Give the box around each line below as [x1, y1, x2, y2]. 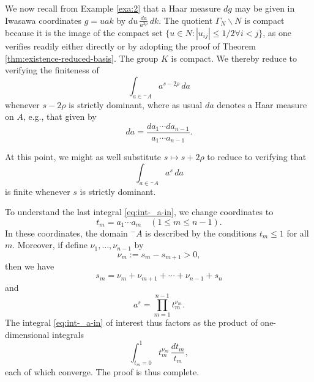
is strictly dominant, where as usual [69, 98, 203, 111]
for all [286, 226, 309, 239]
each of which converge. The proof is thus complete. [5, 365, 200, 378]
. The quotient [159, 13, 213, 26]
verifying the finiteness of [5, 64, 99, 76]
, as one [263, 26, 291, 39]
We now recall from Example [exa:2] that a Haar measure [5, 2, 221, 14]
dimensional [5, 328, 50, 340]
